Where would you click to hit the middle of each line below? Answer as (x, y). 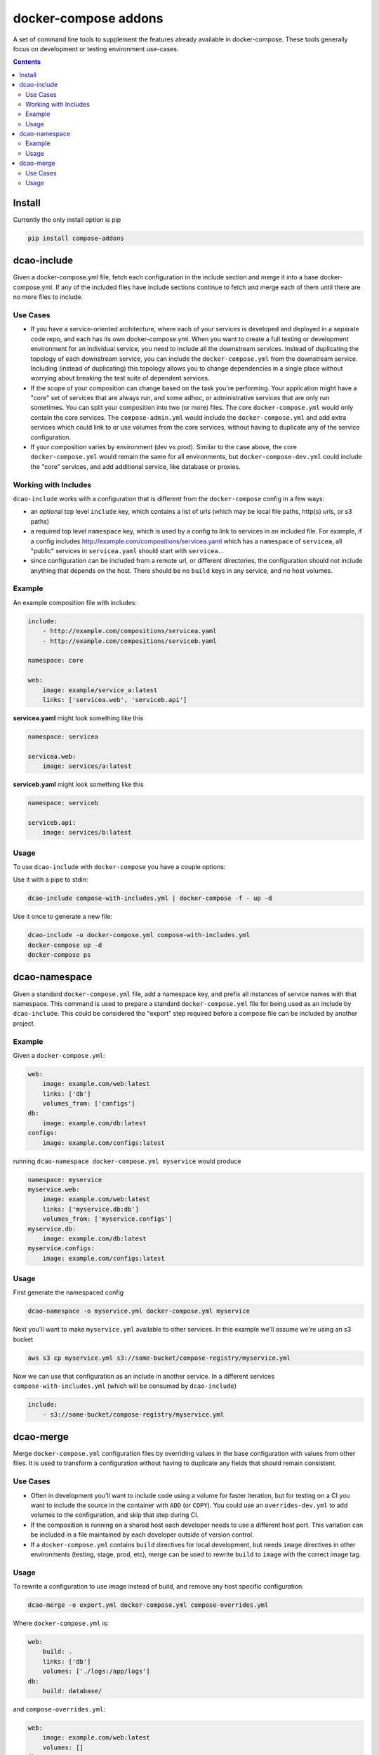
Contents (27, 62)
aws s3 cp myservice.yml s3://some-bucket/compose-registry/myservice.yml (159, 1358)
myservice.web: (54, 1189)
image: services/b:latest (87, 833)
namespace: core (56, 661)
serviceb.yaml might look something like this (78, 784)
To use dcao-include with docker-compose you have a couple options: (119, 866)
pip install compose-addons (76, 238)
